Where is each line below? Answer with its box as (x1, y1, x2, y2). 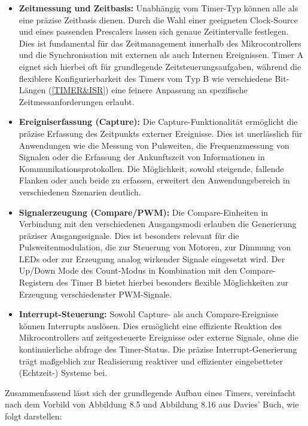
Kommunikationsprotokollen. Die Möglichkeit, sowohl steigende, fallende (19, 162, 284, 174)
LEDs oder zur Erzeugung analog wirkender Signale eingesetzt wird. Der (19, 252, 285, 265)
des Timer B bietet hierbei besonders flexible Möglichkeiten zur (56, 276, 289, 289)
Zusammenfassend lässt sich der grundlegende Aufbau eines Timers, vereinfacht (5, 386, 296, 399)
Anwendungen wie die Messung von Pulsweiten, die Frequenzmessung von (19, 139, 289, 151)
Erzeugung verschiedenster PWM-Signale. (19, 287, 172, 300)
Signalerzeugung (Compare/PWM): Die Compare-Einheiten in (19, 206, 269, 218)
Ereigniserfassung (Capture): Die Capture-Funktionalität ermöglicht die (19, 115, 298, 128)
